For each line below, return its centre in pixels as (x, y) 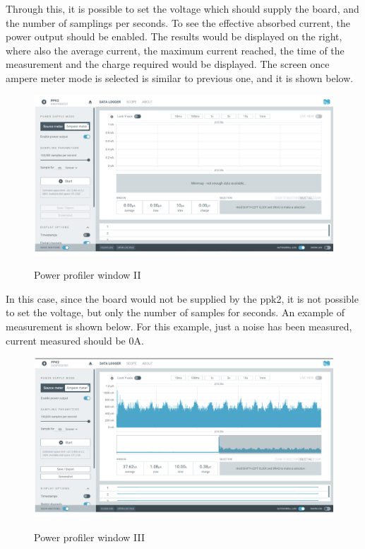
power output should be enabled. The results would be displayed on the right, (174, 36)
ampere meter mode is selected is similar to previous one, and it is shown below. (180, 77)
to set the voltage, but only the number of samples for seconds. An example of (175, 312)
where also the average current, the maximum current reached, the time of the (175, 50)
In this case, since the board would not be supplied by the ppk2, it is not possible (182, 298)
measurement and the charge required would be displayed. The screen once (168, 64)
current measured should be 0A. (75, 340)
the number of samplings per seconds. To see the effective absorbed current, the (178, 22)
